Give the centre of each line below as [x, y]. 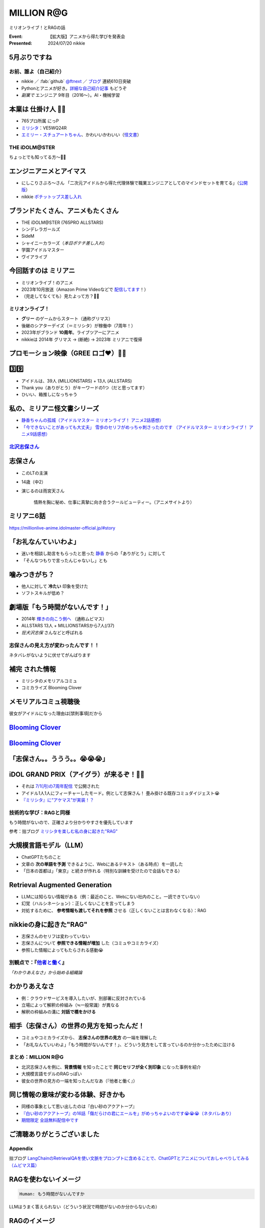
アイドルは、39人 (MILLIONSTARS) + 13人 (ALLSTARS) [77, 381]
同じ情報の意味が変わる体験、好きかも [67, 1095]
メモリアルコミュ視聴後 [45, 702]
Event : [16, 36]
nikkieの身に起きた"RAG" [48, 924]
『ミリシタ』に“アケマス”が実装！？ [58, 800]
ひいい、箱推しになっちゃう [49, 394]
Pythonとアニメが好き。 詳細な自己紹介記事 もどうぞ [74, 88]
